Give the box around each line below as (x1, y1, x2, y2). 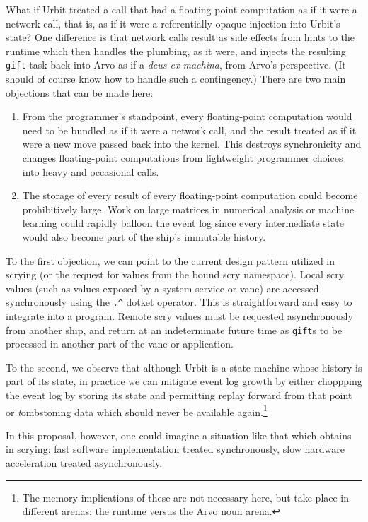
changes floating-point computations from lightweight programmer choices (22, 150, 343, 165)
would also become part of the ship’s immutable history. (22, 229, 266, 244)
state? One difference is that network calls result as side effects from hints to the (6, 30, 355, 45)
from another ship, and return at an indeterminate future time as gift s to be (6, 322, 343, 337)
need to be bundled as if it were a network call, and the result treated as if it (22, 122, 357, 137)
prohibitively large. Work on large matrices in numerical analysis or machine (22, 201, 355, 216)
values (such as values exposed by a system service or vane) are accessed (6, 280, 319, 295)
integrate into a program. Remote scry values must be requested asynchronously (6, 309, 353, 323)
